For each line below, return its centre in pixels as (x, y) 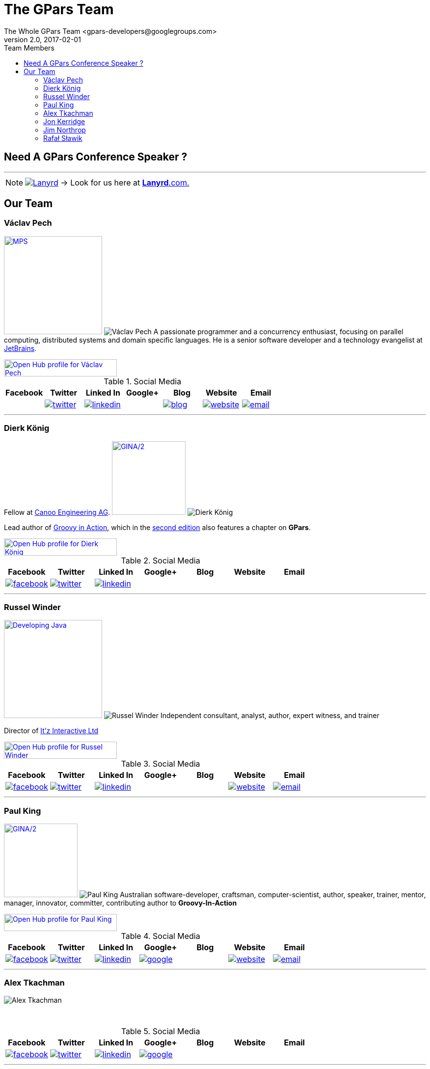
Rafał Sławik (63, 138)
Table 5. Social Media (161, 1031)
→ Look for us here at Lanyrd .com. (125, 182)
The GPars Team (59, 9)
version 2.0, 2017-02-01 (42, 39)
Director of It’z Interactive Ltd (51, 731)
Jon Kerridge (64, 121)
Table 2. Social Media (161, 560)
